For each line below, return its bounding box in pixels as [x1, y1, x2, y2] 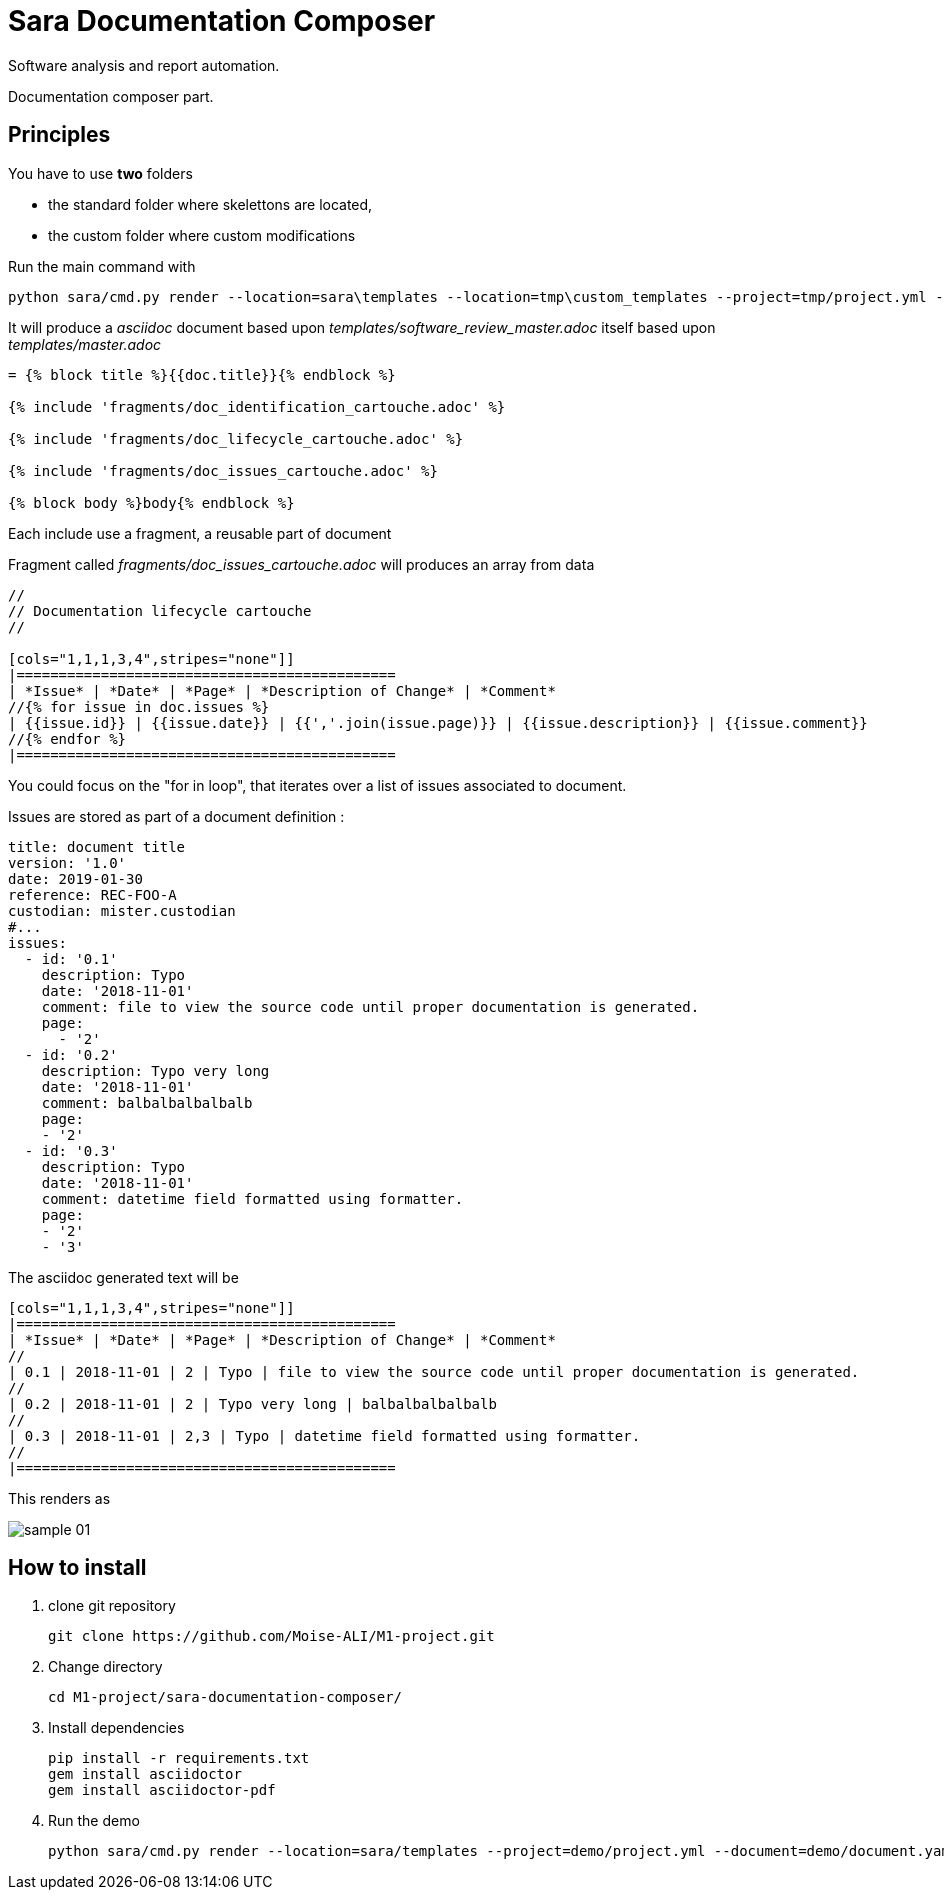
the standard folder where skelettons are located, [48, 195, 373, 213]
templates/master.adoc [8, 335, 162, 353]
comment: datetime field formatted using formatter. [41, 1190, 464, 1207]
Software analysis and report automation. [8, 56, 280, 74]
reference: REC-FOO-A [8, 886, 177, 903]
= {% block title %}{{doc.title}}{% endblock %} [8, 366, 396, 383]
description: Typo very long [41, 1062, 270, 1079]
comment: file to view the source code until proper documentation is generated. [41, 998, 700, 1015]
